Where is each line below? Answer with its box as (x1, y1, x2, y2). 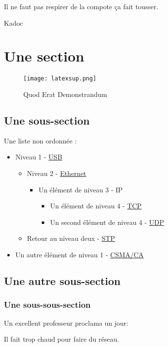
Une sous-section (4, 112, 90, 127)
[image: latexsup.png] (23, 75, 97, 82)
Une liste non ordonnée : (4, 135, 77, 145)
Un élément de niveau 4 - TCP (50, 201, 142, 211)
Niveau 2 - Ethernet (27, 168, 86, 178)
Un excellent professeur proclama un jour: (4, 317, 129, 328)
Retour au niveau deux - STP (27, 233, 115, 243)
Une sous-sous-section (4, 299, 91, 311)
